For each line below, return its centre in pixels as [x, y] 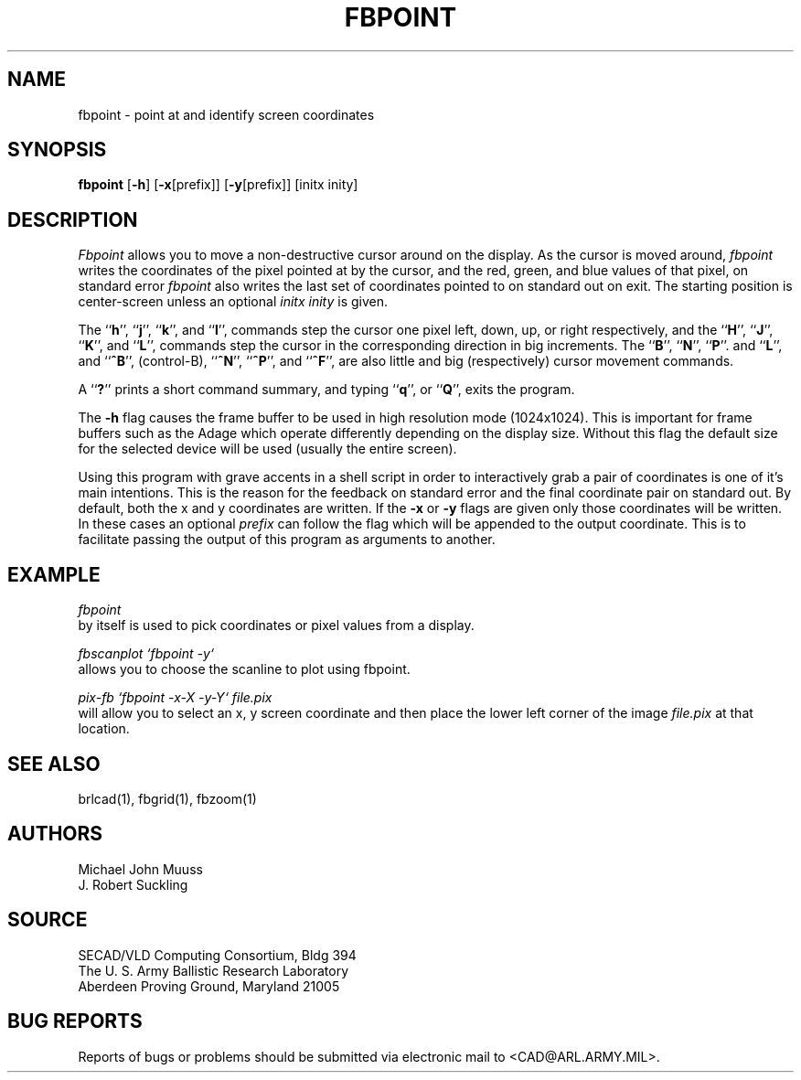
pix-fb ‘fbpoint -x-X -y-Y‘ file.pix [175, 698]
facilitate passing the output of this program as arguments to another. [287, 540]
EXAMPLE [54, 574]
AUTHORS [55, 834]
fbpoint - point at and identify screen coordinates [226, 114]
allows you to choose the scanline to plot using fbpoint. [244, 669]
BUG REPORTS [75, 1021]
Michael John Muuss [140, 869]
